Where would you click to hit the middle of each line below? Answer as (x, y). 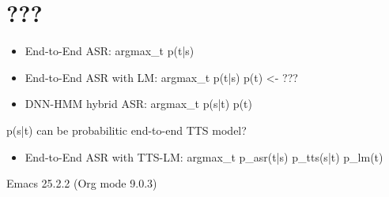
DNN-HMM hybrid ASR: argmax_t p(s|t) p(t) (138, 104)
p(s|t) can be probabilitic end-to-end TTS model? (127, 130)
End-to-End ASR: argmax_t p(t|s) (110, 51)
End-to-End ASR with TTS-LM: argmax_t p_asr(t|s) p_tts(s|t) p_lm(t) (204, 156)
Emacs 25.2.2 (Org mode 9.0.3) (82, 183)
